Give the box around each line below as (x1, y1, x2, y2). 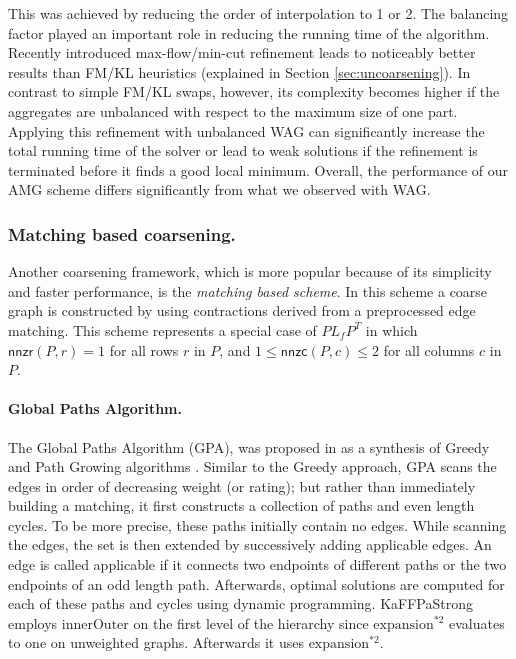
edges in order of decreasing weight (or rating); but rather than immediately (8, 475, 476, 496)
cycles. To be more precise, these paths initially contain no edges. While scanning (8, 514, 507, 535)
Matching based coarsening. (8, 221, 236, 246)
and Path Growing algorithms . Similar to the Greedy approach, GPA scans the (8, 456, 497, 477)
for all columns (383, 339, 475, 360)
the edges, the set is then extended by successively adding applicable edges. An (8, 534, 492, 555)
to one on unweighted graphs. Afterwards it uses (8, 632, 304, 653)
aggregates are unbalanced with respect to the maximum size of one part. (8, 100, 458, 121)
